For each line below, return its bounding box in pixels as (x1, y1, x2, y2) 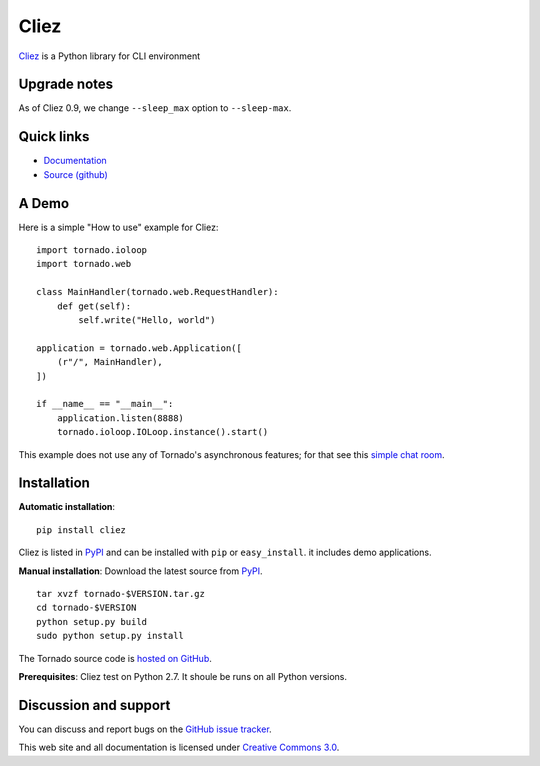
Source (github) (43, 168, 109, 180)
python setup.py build (36, 616, 148, 627)
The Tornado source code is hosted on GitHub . (18, 652, 212, 664)
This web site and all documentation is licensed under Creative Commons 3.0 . (18, 741, 340, 754)
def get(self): (56, 300, 132, 312)
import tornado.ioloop (36, 245, 148, 256)
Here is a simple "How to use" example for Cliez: (18, 221, 219, 233)
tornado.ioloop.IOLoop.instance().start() (56, 426, 269, 438)
